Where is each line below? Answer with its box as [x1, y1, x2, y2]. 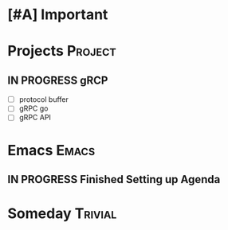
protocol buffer [18, 95, 69, 104]
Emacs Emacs [7, 141, 96, 159]
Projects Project [7, 42, 116, 60]
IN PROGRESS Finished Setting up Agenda [7, 173, 221, 186]
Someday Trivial [7, 205, 117, 223]
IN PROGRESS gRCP [7, 73, 108, 87]
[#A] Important [7, 6, 108, 24]
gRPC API [18, 113, 51, 123]
